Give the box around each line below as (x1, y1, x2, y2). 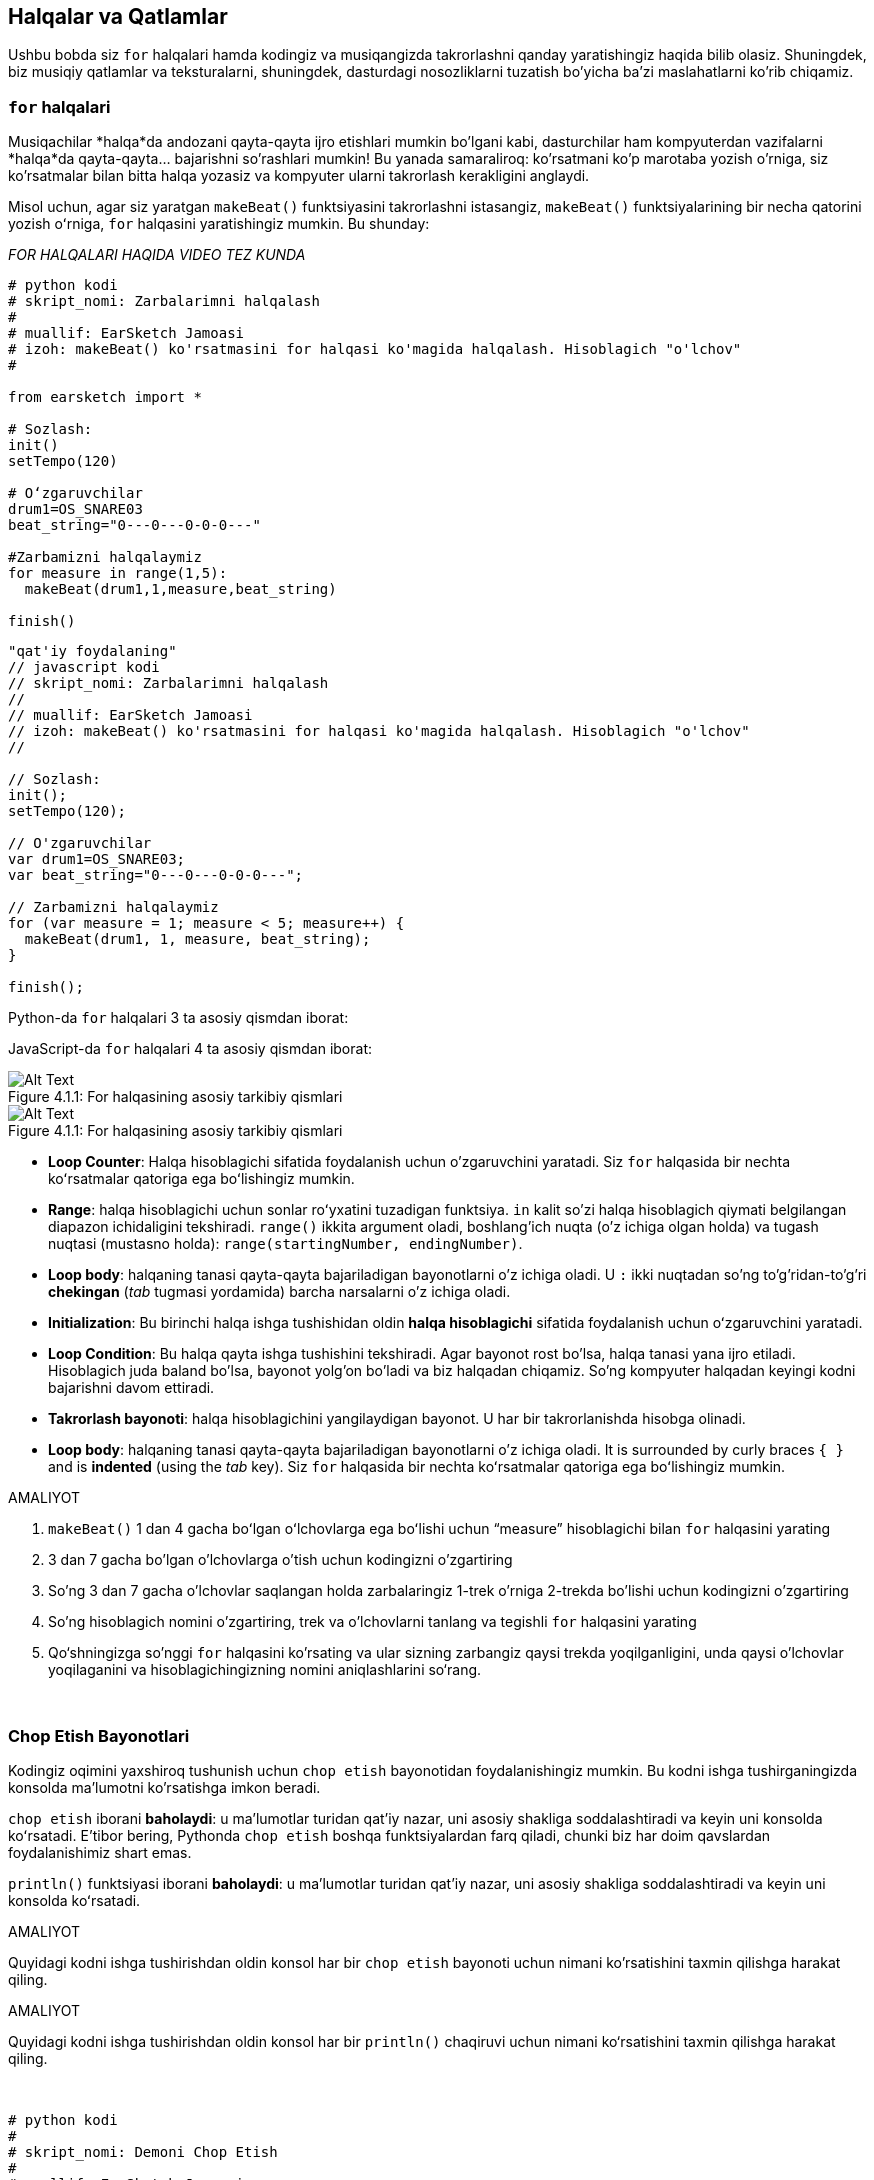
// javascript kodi (8, 659, 160, 676)
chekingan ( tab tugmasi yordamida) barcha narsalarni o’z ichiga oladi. (48, 1283, 511, 1301)
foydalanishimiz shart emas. (8, 1843, 192, 1861)
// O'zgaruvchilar (8, 835, 152, 852)
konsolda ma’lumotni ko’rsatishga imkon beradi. (8, 1778, 321, 1796)
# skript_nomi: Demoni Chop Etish (8, 2143, 278, 2160)
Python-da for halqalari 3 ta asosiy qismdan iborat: (8, 1009, 349, 1027)
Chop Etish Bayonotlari (8, 1725, 190, 1746)
